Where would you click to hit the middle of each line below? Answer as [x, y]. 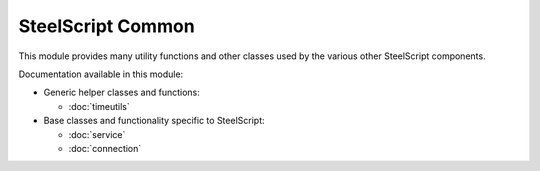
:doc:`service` [97, 134]
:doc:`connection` [105, 148]
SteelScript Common [106, 26]
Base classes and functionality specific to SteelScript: [154, 121]
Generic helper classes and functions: [121, 92]
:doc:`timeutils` [99, 106]
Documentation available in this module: [101, 74]
